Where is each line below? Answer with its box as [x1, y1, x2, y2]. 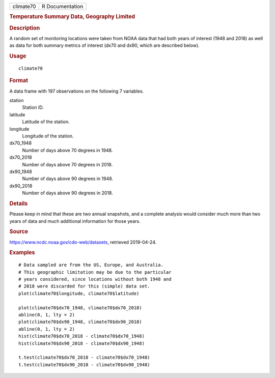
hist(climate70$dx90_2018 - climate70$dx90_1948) [18, 340, 145, 346]
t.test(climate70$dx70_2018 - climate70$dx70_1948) [18, 355, 150, 361]
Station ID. [22, 104, 44, 110]
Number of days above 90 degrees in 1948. [22, 176, 114, 182]
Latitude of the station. [22, 119, 70, 125]
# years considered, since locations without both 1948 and [18, 276, 172, 282]
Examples [9, 249, 35, 256]
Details [9, 200, 28, 207]
